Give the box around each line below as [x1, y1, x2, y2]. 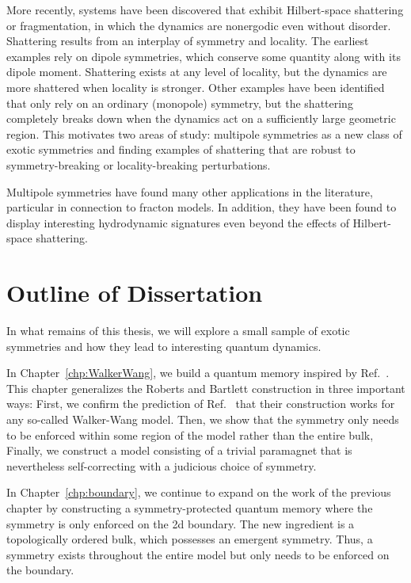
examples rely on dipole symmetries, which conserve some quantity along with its [6, 48, 401, 64]
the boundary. [6, 562, 74, 578]
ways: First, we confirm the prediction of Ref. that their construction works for [6, 395, 395, 412]
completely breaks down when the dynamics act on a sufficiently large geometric [6, 110, 396, 127]
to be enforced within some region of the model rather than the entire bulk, [6, 426, 374, 443]
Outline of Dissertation [6, 276, 263, 309]
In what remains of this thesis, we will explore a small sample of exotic [6, 322, 350, 339]
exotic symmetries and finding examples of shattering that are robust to [6, 141, 356, 158]
